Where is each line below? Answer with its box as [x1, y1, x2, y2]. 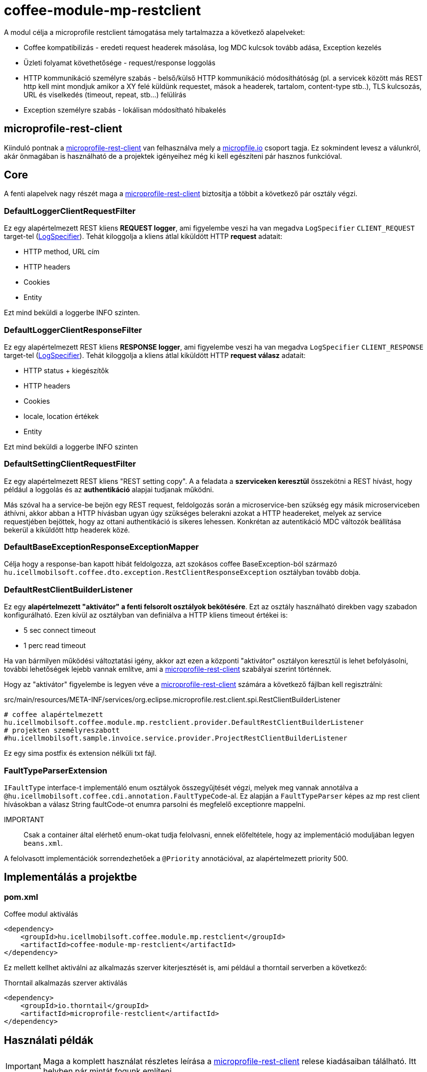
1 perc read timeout [24, 641, 86, 650]
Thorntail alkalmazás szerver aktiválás [4, 979, 128, 987]
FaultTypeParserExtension [4, 765, 107, 775]
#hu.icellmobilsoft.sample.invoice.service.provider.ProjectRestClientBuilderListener [4, 734, 347, 743]
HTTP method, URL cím [24, 247, 100, 256]
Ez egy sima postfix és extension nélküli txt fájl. [4, 749, 157, 758]
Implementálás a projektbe [4, 871, 137, 884]
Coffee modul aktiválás [4, 910, 78, 919]
